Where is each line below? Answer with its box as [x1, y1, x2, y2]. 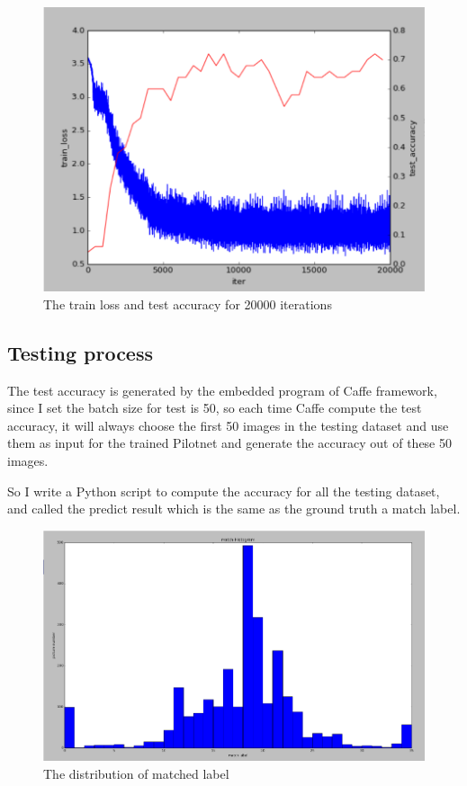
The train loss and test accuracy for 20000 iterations [43, 294, 332, 313]
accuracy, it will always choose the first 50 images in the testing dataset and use [7, 415, 449, 434]
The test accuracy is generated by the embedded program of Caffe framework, [7, 380, 437, 399]
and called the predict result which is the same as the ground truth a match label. [7, 499, 461, 518]
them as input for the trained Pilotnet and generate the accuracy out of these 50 [7, 433, 453, 452]
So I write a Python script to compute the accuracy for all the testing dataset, [7, 481, 440, 500]
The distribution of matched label [43, 764, 229, 782]
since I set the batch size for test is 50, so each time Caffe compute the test [7, 398, 422, 417]
